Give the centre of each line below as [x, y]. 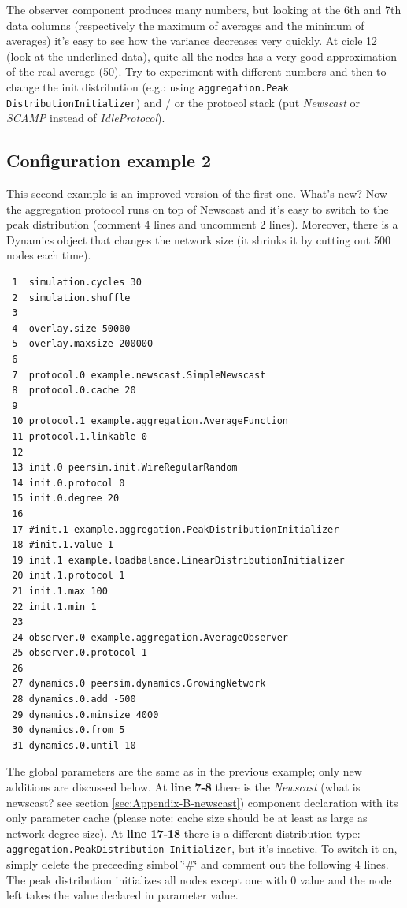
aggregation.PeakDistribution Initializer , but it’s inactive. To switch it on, [202, 848]
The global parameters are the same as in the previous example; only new [184, 771]
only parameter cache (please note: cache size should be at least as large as [187, 818]
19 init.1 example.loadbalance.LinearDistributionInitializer [178, 560]
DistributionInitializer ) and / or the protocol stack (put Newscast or [183, 102]
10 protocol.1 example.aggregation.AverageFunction [150, 421]
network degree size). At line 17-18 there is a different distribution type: [183, 833]
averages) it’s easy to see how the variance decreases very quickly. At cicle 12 [192, 41]
